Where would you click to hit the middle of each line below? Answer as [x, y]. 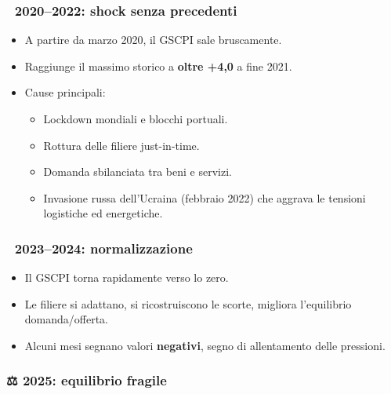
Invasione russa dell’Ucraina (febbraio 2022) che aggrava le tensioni [205, 197]
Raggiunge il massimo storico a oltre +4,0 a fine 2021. [158, 66]
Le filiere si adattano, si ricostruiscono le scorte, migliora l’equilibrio [188, 303]
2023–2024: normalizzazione [103, 248]
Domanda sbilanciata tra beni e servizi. [138, 171]
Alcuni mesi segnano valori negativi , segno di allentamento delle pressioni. [205, 345]
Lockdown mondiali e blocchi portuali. [136, 119]
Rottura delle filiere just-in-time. [121, 145]
